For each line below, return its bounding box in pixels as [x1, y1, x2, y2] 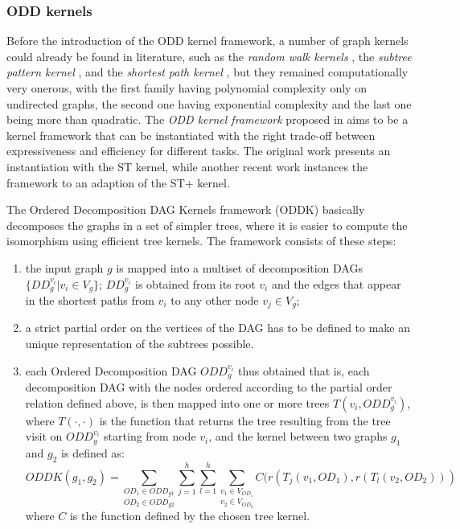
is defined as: [61, 445, 125, 461]
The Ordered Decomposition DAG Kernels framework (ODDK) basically [6, 201, 365, 218]
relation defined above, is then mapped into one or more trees [25, 394, 330, 411]
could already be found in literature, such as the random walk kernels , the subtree [6, 47, 412, 64]
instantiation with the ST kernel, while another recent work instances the [6, 158, 368, 174]
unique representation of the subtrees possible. [25, 335, 254, 352]
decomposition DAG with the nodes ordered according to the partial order [25, 379, 392, 396]
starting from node [104, 428, 196, 445]
